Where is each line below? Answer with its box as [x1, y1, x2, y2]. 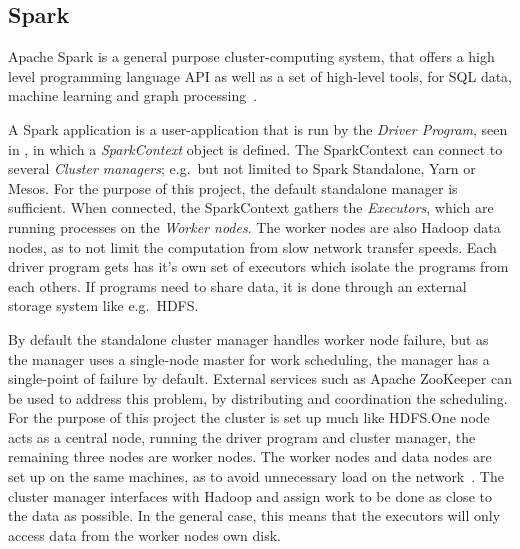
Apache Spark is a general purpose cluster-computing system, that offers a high [8, 46, 495, 67]
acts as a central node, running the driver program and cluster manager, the [8, 426, 476, 447]
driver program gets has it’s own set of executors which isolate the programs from [8, 256, 509, 277]
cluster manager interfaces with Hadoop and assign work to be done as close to [8, 485, 492, 506]
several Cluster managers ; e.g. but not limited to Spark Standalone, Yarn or [8, 158, 476, 179]
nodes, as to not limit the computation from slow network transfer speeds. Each [8, 236, 497, 257]
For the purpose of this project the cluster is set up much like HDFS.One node [8, 407, 490, 428]
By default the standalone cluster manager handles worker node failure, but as [8, 328, 489, 349]
